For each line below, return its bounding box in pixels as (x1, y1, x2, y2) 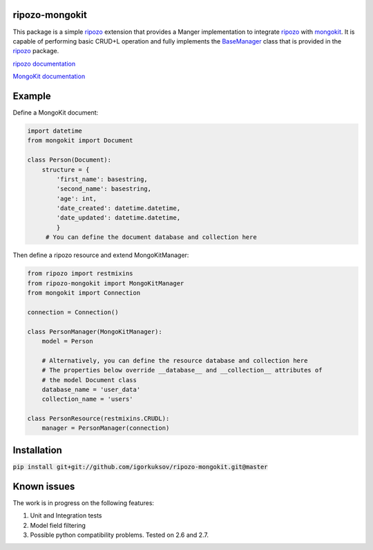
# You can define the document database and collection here (45, 234, 257, 241)
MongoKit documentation (12, 73, 86, 81)
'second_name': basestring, (56, 185, 152, 193)
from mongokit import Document (27, 137, 134, 144)
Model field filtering (30, 521, 86, 529)
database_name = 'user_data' (41, 386, 141, 393)
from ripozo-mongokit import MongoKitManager (27, 279, 184, 287)
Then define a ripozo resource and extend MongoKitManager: (12, 251, 189, 259)
